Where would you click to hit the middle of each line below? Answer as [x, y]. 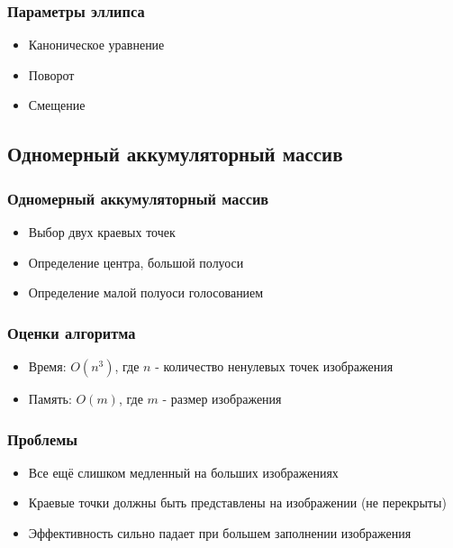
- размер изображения [222, 398]
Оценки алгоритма [72, 332]
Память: [50, 398]
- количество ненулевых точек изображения [274, 366]
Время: [47, 366]
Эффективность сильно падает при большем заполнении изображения [220, 533]
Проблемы [43, 438]
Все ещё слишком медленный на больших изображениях [183, 472]
